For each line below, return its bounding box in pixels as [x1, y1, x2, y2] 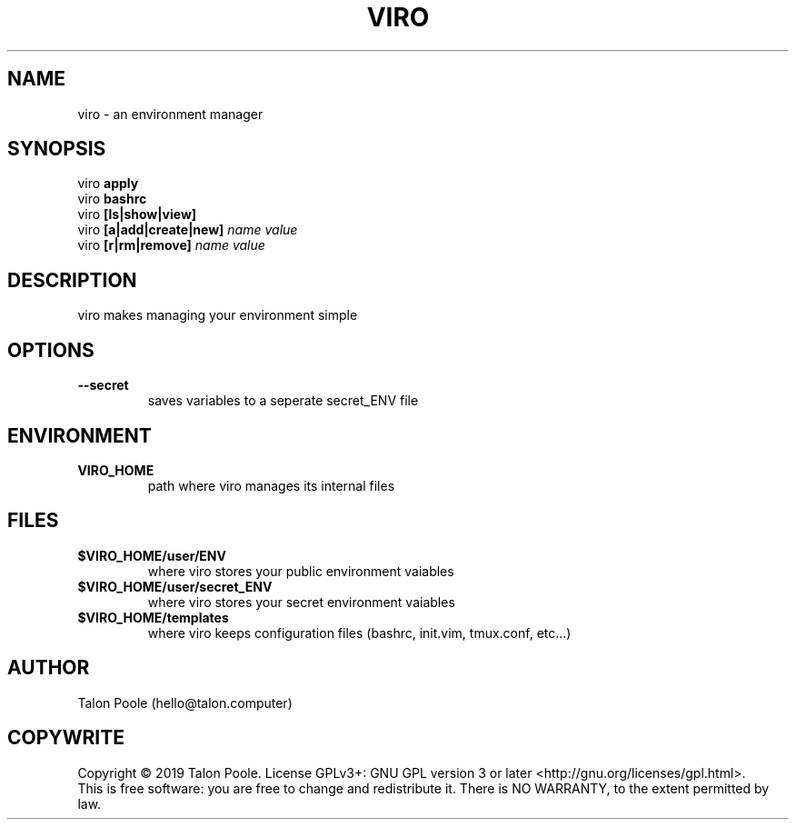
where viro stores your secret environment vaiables [147, 593, 455, 610]
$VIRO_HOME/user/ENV [77, 547, 226, 563]
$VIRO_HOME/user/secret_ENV [77, 578, 273, 594]
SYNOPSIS [7, 137, 106, 161]
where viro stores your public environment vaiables [147, 563, 454, 579]
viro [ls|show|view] [77, 206, 197, 223]
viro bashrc [77, 191, 147, 207]
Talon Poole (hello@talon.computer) [77, 694, 293, 711]
